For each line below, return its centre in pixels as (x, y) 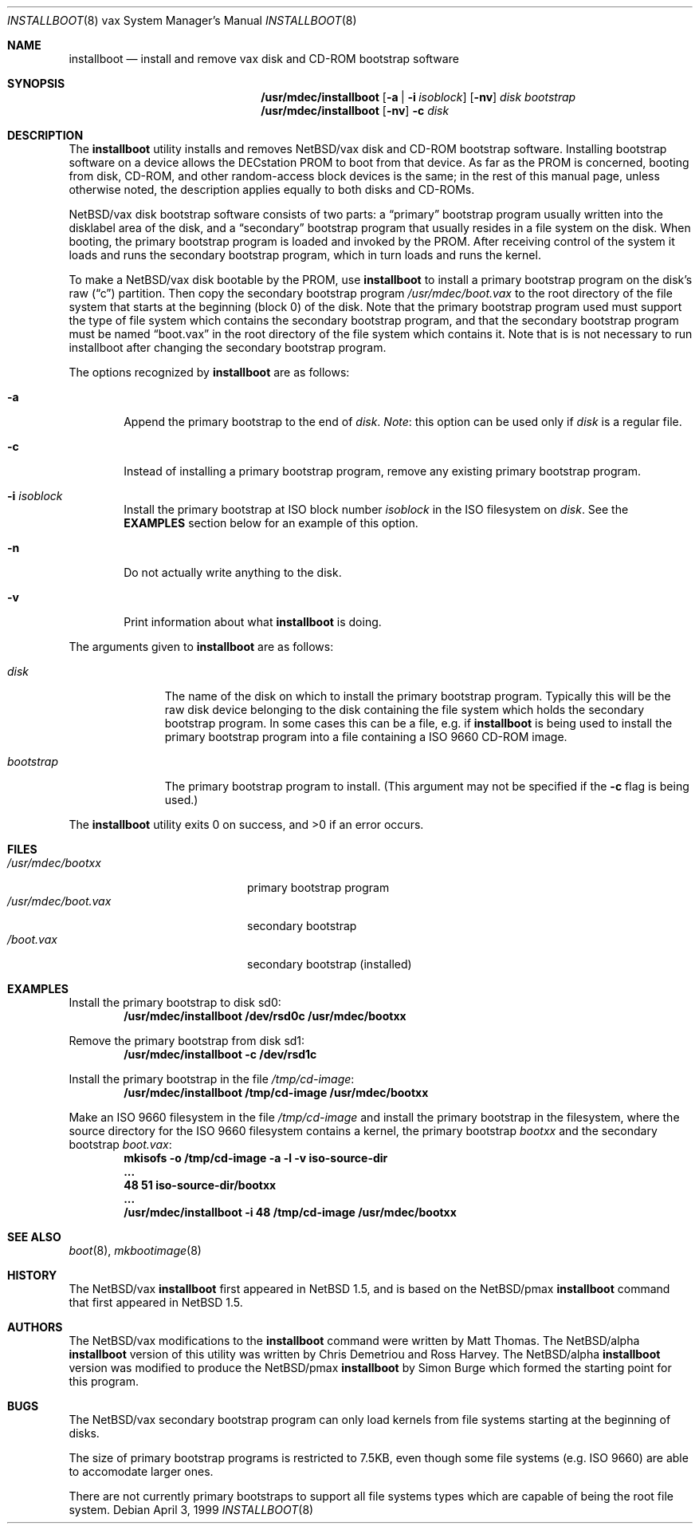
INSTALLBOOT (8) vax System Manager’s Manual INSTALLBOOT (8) (182, 20)
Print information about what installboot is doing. (253, 622)
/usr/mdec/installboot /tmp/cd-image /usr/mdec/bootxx (276, 1092)
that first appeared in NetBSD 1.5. (156, 1302)
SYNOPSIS (36, 83)
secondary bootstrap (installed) (330, 964)
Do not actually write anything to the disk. (233, 572)
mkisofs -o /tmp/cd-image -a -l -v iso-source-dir (256, 1158)
